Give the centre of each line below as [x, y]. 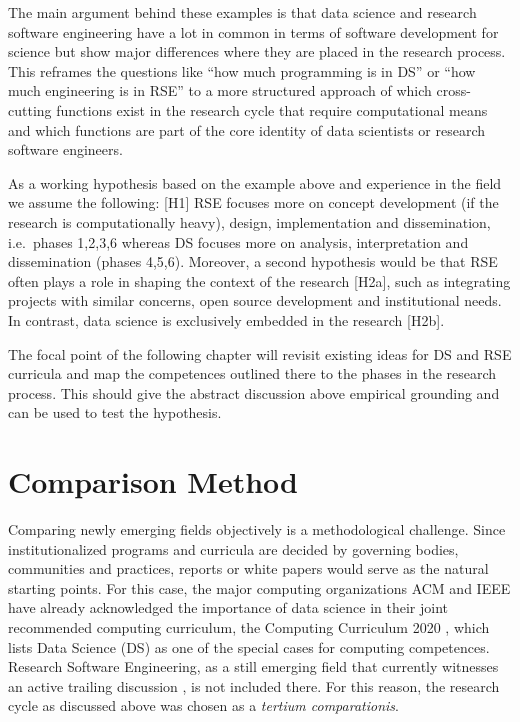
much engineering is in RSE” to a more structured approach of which [220, 90]
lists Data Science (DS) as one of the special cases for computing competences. [249, 646]
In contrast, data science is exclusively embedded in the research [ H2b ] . [226, 319]
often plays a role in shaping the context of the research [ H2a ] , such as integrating [259, 280]
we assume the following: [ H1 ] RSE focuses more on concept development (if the [253, 202]
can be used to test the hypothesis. [115, 412]
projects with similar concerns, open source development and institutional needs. [255, 300]
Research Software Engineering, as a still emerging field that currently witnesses [253, 666]
